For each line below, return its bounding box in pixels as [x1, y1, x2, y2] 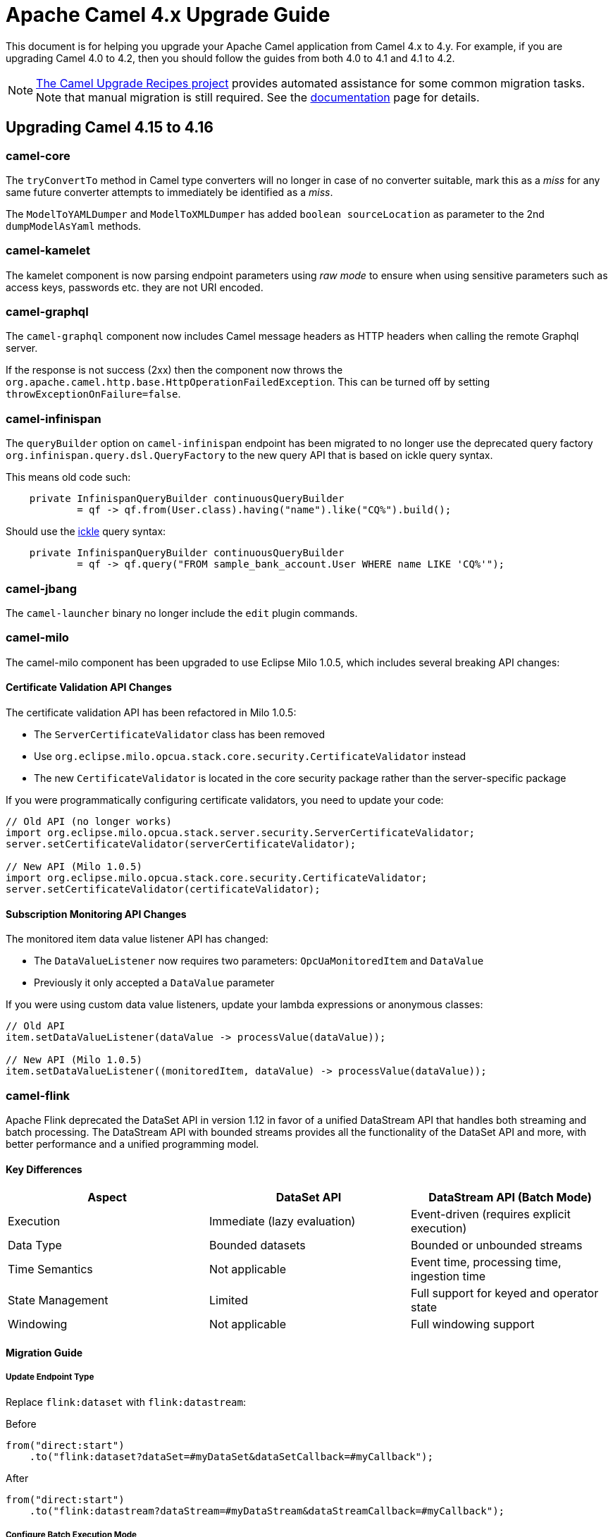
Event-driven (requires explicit [410, 1207, 571, 1222]
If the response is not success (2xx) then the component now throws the [6, 364, 343, 376]
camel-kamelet [6, 243, 90, 258]
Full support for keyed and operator [410, 1286, 599, 1301]
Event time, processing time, [410, 1255, 562, 1270]
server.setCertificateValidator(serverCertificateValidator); [6, 838, 357, 850]
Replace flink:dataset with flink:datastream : [6, 1395, 246, 1408]
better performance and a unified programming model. [6, 1137, 259, 1150]
